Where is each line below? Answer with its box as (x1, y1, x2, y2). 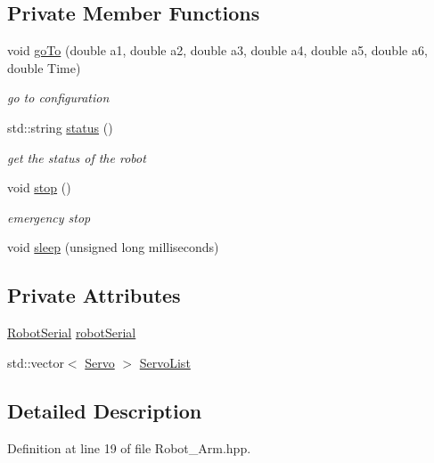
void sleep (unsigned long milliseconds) (7, 238, 219, 256)
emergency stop (7, 207, 91, 226)
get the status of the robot (7, 148, 146, 167)
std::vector (7, 353, 64, 371)
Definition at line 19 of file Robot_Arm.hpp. (7, 438, 251, 457)
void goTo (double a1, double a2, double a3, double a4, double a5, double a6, (7, 41, 428, 60)
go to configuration (7, 88, 110, 107)
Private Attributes (7, 281, 181, 309)
